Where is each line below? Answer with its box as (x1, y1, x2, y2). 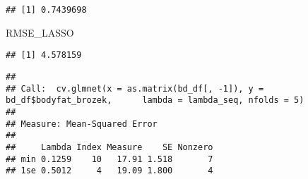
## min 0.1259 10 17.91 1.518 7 (6, 154, 213, 164)
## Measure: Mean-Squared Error (6, 118, 158, 129)
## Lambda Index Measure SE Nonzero (6, 142, 213, 152)
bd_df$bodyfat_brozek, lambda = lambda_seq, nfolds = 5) (6, 95, 304, 106)
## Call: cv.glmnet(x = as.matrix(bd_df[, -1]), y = (6, 83, 264, 94)
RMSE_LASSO (6, 25, 74, 39)
